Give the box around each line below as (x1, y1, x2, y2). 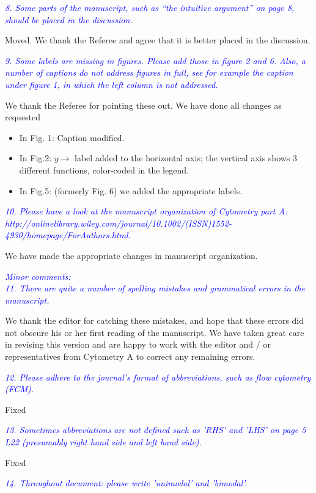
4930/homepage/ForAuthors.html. (5, 228, 131, 241)
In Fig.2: (19, 152, 52, 164)
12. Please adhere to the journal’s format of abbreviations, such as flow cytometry (5, 370, 311, 383)
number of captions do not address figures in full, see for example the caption (5, 66, 293, 79)
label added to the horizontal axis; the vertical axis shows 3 (75, 152, 298, 164)
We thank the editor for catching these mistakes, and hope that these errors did (5, 314, 304, 327)
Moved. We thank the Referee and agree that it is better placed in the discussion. (5, 34, 310, 46)
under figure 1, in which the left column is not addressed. (5, 78, 218, 90)
